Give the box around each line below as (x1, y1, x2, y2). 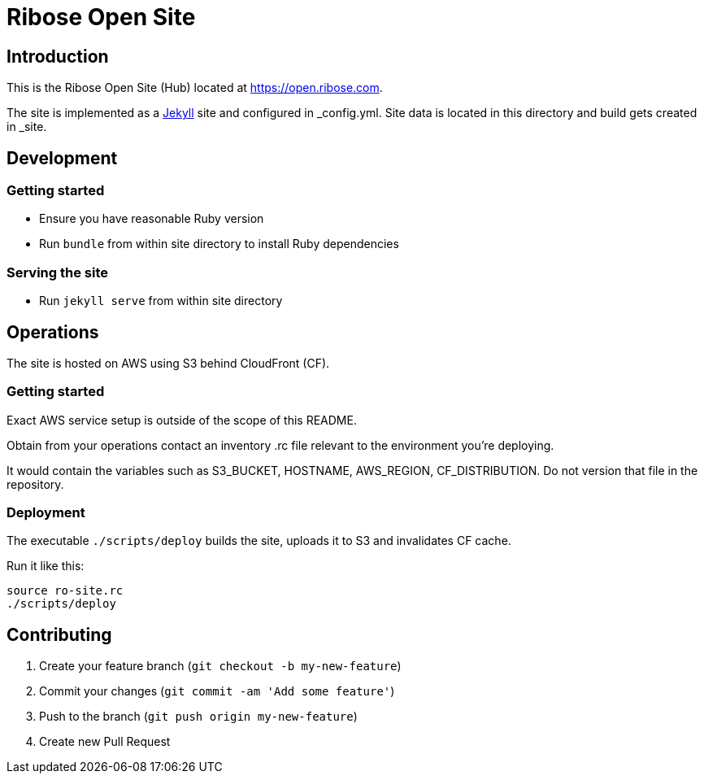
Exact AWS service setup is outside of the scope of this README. (7, 412, 357, 427)
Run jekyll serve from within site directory (39, 294, 283, 308)
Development (7, 147, 118, 168)
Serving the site (7, 264, 109, 281)
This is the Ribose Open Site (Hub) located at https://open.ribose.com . (7, 81, 383, 95)
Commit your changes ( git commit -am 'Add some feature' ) (39, 684, 395, 699)
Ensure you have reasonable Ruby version (39, 211, 264, 226)
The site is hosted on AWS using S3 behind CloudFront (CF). (7, 355, 330, 370)
